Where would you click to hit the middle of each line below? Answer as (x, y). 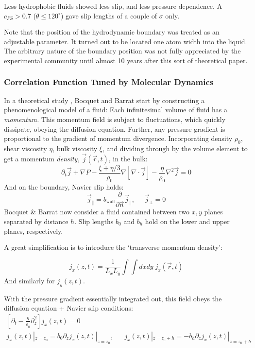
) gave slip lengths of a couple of (109, 15)
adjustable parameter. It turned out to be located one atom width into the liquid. (126, 41)
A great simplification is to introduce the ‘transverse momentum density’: (113, 247)
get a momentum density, (42, 158)
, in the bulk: (128, 158)
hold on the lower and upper (187, 221)
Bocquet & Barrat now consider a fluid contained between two (97, 212)
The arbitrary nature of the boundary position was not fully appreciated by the (122, 51)
